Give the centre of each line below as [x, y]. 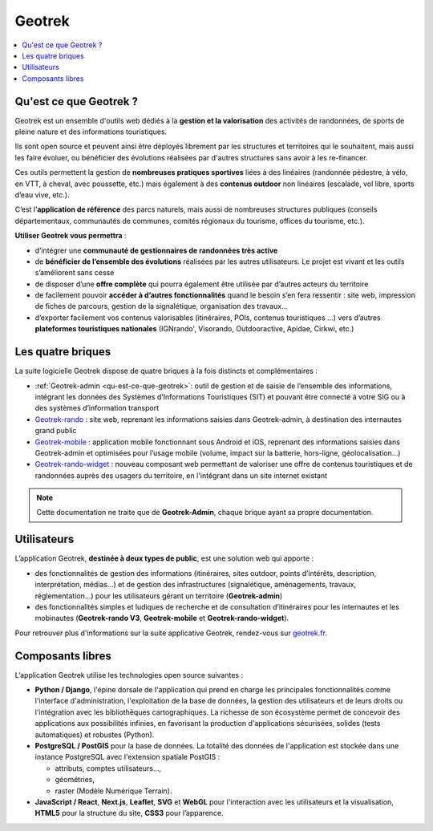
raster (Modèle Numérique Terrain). [113, 791]
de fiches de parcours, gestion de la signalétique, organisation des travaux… [161, 306]
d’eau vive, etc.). [42, 195]
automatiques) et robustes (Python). [95, 735]
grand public [56, 431]
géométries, [75, 780]
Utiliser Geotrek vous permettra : [71, 236]
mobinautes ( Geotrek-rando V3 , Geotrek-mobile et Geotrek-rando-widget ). [162, 618]
